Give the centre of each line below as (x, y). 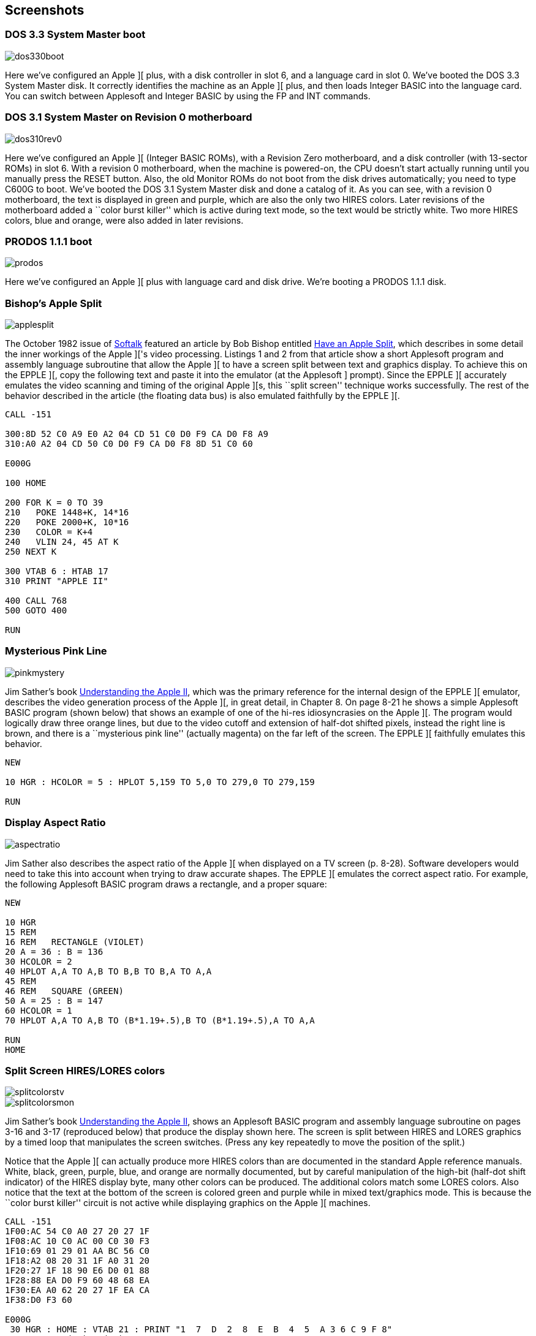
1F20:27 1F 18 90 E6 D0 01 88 (77, 1271)
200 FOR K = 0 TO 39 (54, 503)
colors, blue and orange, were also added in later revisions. (124, 220)
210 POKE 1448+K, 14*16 (67, 513)
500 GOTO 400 (36, 611)
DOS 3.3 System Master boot (75, 35)
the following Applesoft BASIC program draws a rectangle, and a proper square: (166, 884)
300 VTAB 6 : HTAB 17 (57, 571)
